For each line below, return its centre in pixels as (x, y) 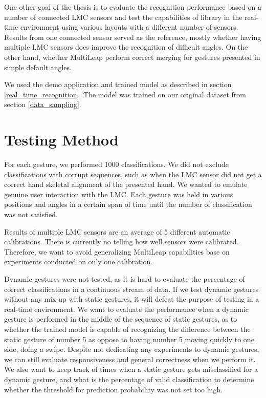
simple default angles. (38, 67)
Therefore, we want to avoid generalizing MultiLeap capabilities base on (117, 251)
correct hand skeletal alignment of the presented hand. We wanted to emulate (126, 184)
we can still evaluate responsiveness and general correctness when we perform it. (130, 359)
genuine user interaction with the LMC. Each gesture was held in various (119, 194)
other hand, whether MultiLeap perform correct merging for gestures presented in (132, 57)
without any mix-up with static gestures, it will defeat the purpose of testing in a (132, 299)
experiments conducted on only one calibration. (79, 261)
